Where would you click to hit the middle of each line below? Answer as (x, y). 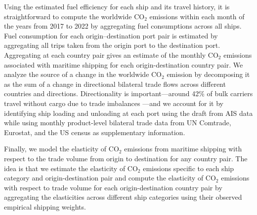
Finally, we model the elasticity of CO (62, 149)
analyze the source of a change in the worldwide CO (83, 74)
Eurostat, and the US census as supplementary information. (95, 132)
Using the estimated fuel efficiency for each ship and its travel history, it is (117, 6)
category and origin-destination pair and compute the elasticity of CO (110, 178)
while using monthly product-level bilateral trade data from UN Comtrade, (118, 123)
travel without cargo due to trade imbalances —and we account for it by (114, 103)
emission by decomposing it (208, 74)
